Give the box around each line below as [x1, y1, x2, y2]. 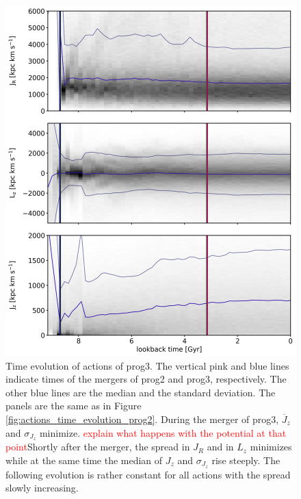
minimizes [250, 439, 292, 454]
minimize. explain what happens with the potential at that [39, 425, 287, 439]
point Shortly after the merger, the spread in [5, 439, 190, 454]
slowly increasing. [5, 481, 79, 495]
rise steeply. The [211, 453, 280, 468]
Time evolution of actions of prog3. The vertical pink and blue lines [5, 358, 289, 372]
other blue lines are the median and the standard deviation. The [5, 385, 276, 399]
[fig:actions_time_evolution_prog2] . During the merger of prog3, [5, 411, 279, 426]
